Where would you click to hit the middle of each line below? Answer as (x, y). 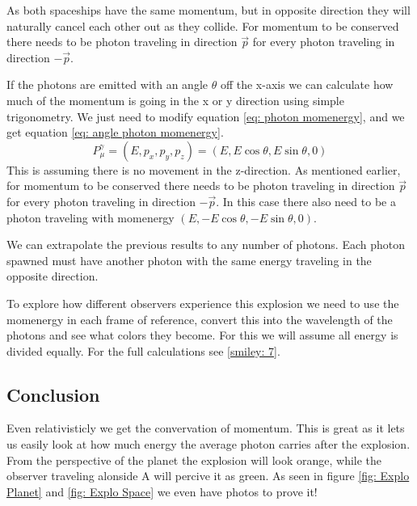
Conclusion (53, 394)
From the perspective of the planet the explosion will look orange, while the (194, 460)
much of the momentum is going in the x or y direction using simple (175, 100)
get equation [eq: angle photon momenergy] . (115, 132)
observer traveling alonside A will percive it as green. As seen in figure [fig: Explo (208, 476)
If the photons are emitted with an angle (107, 84)
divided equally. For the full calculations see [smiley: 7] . (143, 350)
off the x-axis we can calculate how (307, 84)
